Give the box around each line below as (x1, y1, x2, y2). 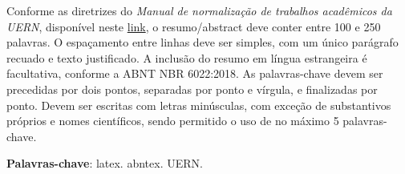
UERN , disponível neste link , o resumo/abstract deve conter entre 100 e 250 (6, 18, 381, 34)
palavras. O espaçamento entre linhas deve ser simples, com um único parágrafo (6, 34, 399, 51)
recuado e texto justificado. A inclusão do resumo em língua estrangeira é (6, 49, 367, 66)
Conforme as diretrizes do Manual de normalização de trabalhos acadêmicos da (6, 2, 392, 18)
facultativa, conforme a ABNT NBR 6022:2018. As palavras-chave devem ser (6, 65, 383, 82)
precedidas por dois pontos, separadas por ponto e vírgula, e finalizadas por (6, 80, 378, 97)
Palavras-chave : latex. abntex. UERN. (6, 155, 203, 172)
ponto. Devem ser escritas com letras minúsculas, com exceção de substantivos (6, 96, 391, 113)
